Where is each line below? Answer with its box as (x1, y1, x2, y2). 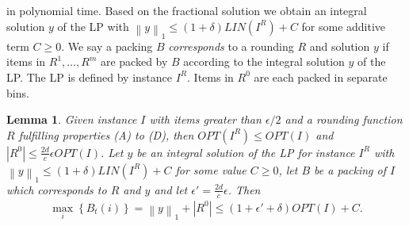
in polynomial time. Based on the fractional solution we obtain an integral (6, 2, 367, 18)
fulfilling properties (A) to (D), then (18, 126, 194, 143)
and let (154, 181, 188, 197)
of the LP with (57, 17, 129, 34)
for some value (175, 161, 247, 178)
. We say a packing (61, 37, 153, 54)
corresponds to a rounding (168, 37, 294, 54)
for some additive (301, 17, 386, 34)
